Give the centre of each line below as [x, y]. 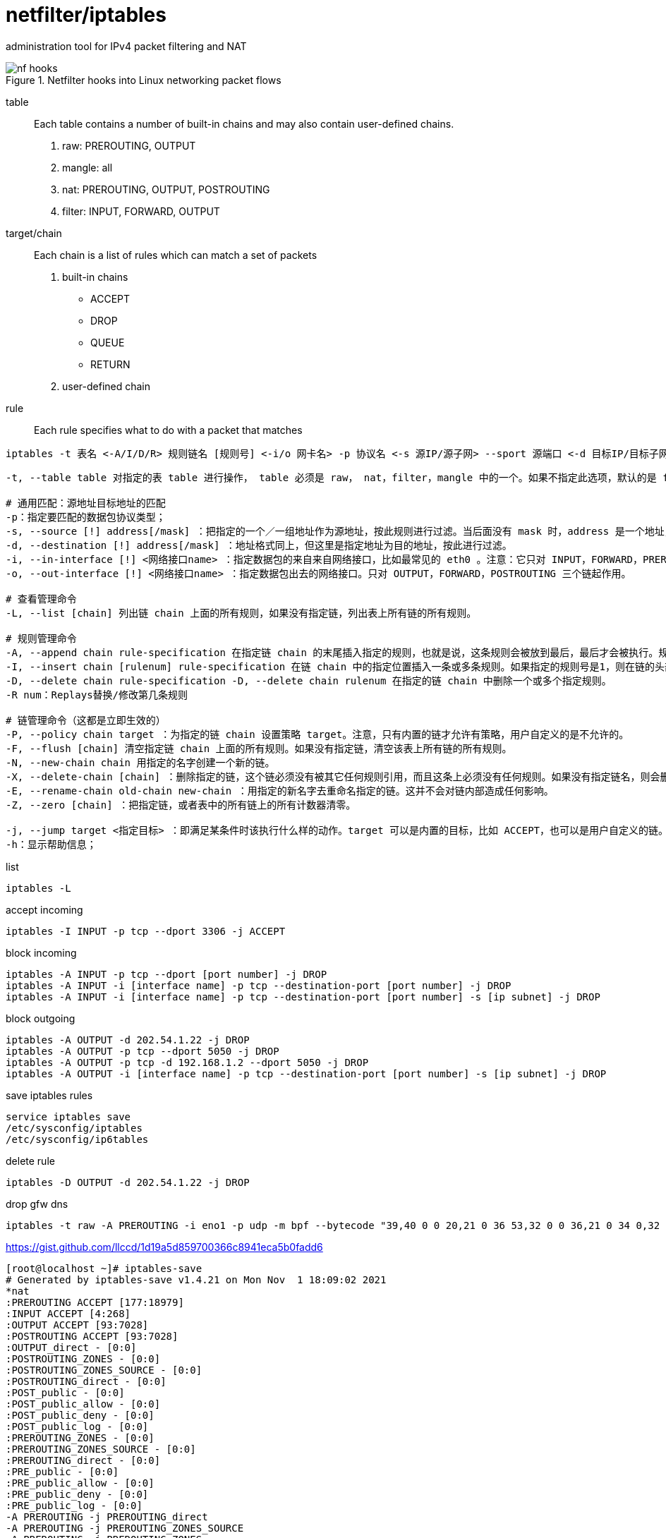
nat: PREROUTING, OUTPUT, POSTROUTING [166, 189]
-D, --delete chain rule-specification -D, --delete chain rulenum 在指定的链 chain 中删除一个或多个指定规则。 [309, 680]
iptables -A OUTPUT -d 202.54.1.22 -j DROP [128, 1040]
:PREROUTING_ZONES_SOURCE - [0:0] [101, 1449]
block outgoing [41, 1018]
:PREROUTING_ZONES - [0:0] [80, 1437]
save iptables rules [49, 1095]
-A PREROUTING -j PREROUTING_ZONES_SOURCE [125, 1528]
